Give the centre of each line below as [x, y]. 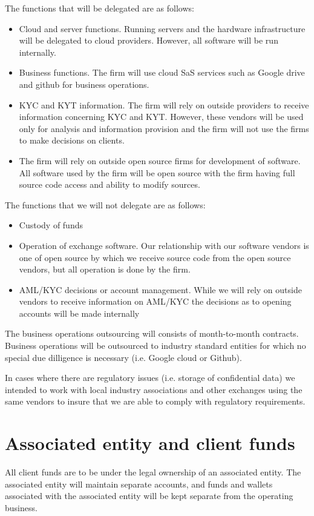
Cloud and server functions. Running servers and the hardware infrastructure [162, 28]
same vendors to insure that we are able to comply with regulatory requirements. [155, 401]
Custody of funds [51, 225]
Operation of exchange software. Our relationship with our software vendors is [164, 245]
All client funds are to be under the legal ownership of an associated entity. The [153, 472]
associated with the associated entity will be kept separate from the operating [149, 496]
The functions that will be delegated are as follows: [100, 8]
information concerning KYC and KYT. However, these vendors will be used [161, 117]
